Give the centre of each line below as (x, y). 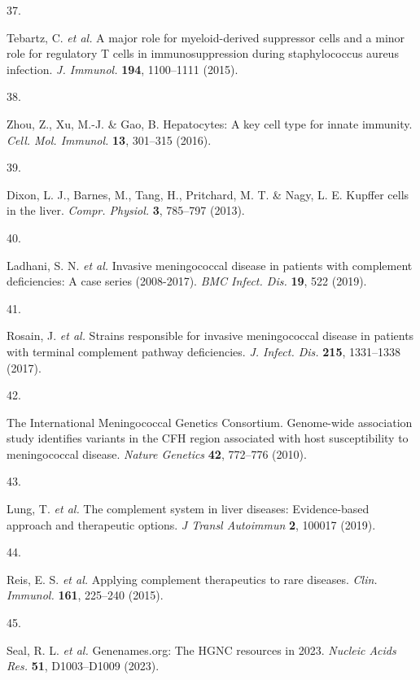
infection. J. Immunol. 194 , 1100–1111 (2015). (122, 69)
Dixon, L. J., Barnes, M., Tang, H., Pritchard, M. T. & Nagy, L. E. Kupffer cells (208, 194)
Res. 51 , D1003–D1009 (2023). (83, 666)
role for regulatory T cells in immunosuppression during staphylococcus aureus (203, 53)
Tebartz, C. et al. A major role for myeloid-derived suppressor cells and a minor (206, 37)
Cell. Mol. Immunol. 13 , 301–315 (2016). (109, 139)
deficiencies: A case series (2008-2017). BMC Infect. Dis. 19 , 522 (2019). (187, 281)
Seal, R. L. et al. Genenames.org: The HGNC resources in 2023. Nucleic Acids (201, 649)
